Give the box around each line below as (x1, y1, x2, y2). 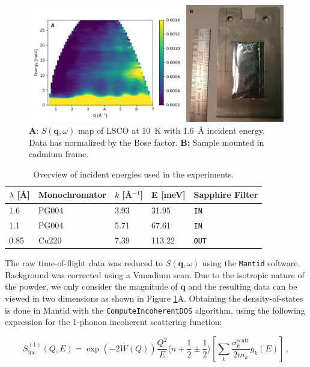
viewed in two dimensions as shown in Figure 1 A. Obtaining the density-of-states (5, 292, 303, 305)
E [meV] (151, 188, 186, 201)
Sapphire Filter (193, 188, 258, 201)
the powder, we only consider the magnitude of (5, 280, 178, 293)
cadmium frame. (29, 148, 89, 160)
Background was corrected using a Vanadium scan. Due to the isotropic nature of (5, 268, 305, 281)
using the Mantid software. (202, 257, 300, 269)
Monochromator (38, 188, 106, 201)
